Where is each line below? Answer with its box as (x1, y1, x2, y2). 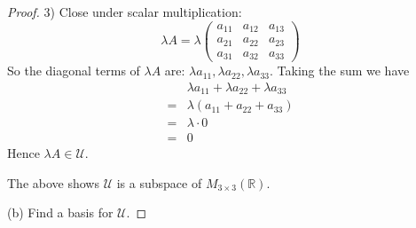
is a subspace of (116, 173, 202, 192)
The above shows (7, 173, 99, 192)
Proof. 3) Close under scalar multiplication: (7, 3, 242, 20)
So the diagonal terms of (7, 61, 140, 80)
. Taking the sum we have (270, 61, 410, 80)
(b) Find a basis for (7, 203, 114, 222)
